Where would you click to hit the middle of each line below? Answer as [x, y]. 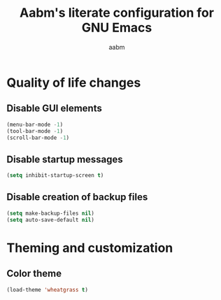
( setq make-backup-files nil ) [51, 213]
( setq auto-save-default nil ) [51, 220]
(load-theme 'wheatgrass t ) [48, 290]
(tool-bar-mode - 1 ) [35, 131]
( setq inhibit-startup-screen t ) [55, 176]
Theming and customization [90, 248]
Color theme [34, 274]
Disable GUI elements [54, 109]
